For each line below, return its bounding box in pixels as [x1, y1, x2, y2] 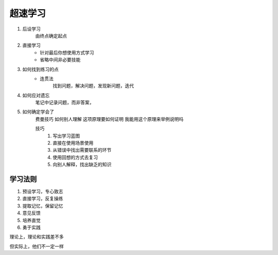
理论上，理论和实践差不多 [9, 234, 64, 240]
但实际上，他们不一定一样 [9, 243, 64, 249]
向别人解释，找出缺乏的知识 [53, 161, 112, 168]
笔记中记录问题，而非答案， [35, 99, 94, 105]
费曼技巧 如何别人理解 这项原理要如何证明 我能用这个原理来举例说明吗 [35, 116, 184, 122]
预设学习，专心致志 [22, 188, 63, 195]
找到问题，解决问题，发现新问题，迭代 [53, 83, 134, 89]
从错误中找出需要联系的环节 [53, 147, 112, 153]
